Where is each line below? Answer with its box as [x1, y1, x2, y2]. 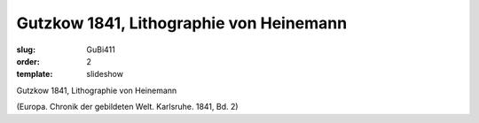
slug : [16, 44, 35, 55]
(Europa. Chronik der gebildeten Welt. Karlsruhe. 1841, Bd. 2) [16, 102, 239, 112]
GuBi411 [86, 44, 115, 55]
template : [16, 69, 53, 80]
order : [16, 56, 40, 66]
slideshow [86, 69, 124, 80]
